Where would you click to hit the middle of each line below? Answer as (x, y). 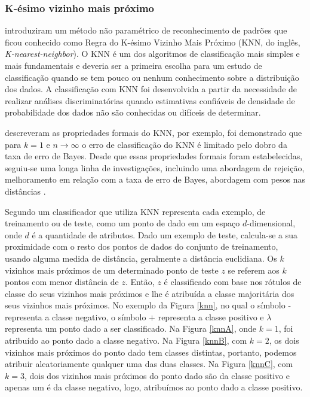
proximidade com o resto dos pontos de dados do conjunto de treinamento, (142, 246)
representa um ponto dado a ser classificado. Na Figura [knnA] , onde (131, 328)
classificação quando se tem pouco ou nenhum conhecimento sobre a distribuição (152, 77)
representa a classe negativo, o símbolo (76, 316)
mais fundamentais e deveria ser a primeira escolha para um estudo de (133, 65)
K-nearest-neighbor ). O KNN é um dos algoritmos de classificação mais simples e (152, 54)
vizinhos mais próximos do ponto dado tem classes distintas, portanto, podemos (151, 352)
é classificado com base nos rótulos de (233, 282)
